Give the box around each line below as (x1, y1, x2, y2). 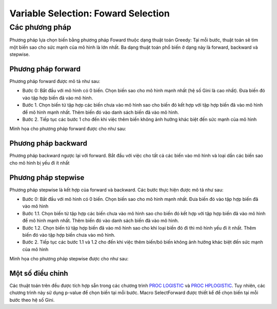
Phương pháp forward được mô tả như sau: (9, 78, 101, 85)
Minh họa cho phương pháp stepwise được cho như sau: (9, 256, 129, 262)
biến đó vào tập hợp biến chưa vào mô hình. (22, 232, 115, 238)
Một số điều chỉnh (9, 269, 69, 278)
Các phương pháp (9, 23, 71, 32)
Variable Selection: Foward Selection (9, 8, 170, 19)
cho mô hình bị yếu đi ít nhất (9, 159, 70, 166)
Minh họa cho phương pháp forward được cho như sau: (9, 126, 126, 132)
